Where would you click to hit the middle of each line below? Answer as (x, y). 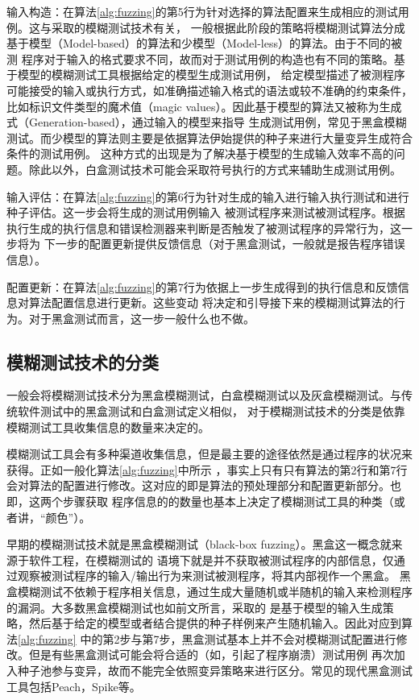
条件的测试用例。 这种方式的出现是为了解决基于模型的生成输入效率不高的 (200, 153)
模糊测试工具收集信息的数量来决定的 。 (108, 427)
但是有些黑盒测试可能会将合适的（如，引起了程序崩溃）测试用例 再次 (211, 654)
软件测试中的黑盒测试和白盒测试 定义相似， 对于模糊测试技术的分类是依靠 (211, 411)
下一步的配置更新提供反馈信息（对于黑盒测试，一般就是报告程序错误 (224, 244)
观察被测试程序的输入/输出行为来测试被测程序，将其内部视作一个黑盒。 (206, 576)
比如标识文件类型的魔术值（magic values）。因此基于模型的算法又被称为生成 (204, 106)
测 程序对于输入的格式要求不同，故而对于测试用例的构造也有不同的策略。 (200, 58)
